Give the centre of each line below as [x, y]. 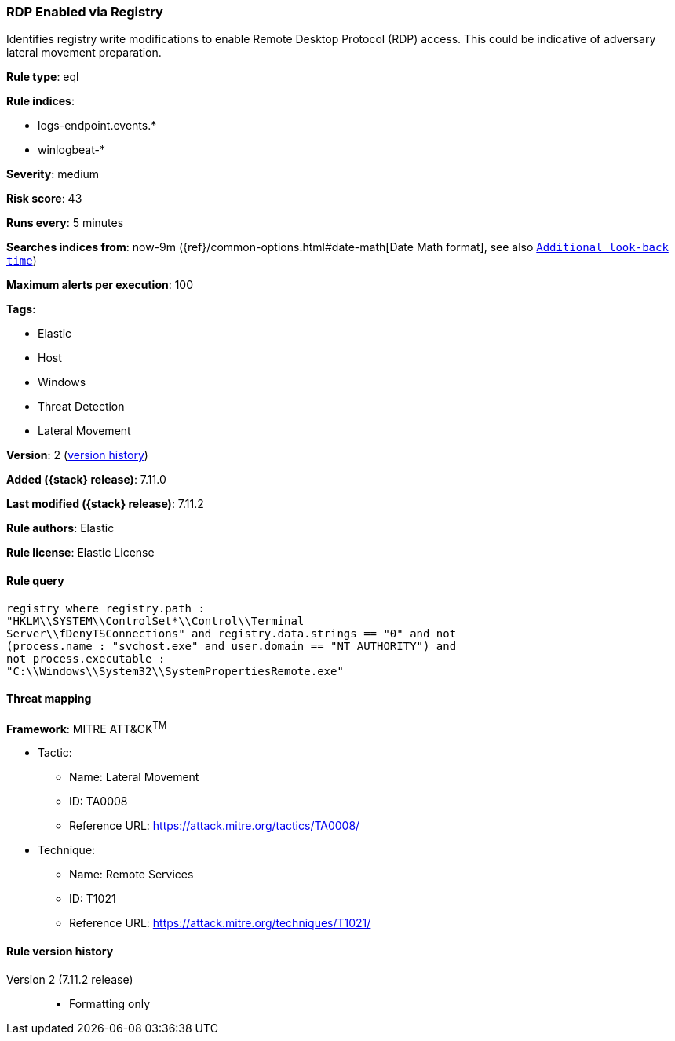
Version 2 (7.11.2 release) [70, 979]
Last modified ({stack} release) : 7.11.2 [105, 504]
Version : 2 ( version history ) [77, 455]
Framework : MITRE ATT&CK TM [87, 727]
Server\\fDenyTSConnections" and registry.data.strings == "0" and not [232, 633]
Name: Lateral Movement [134, 777]
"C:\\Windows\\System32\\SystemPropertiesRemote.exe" [175, 671]
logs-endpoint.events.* [97, 126]
